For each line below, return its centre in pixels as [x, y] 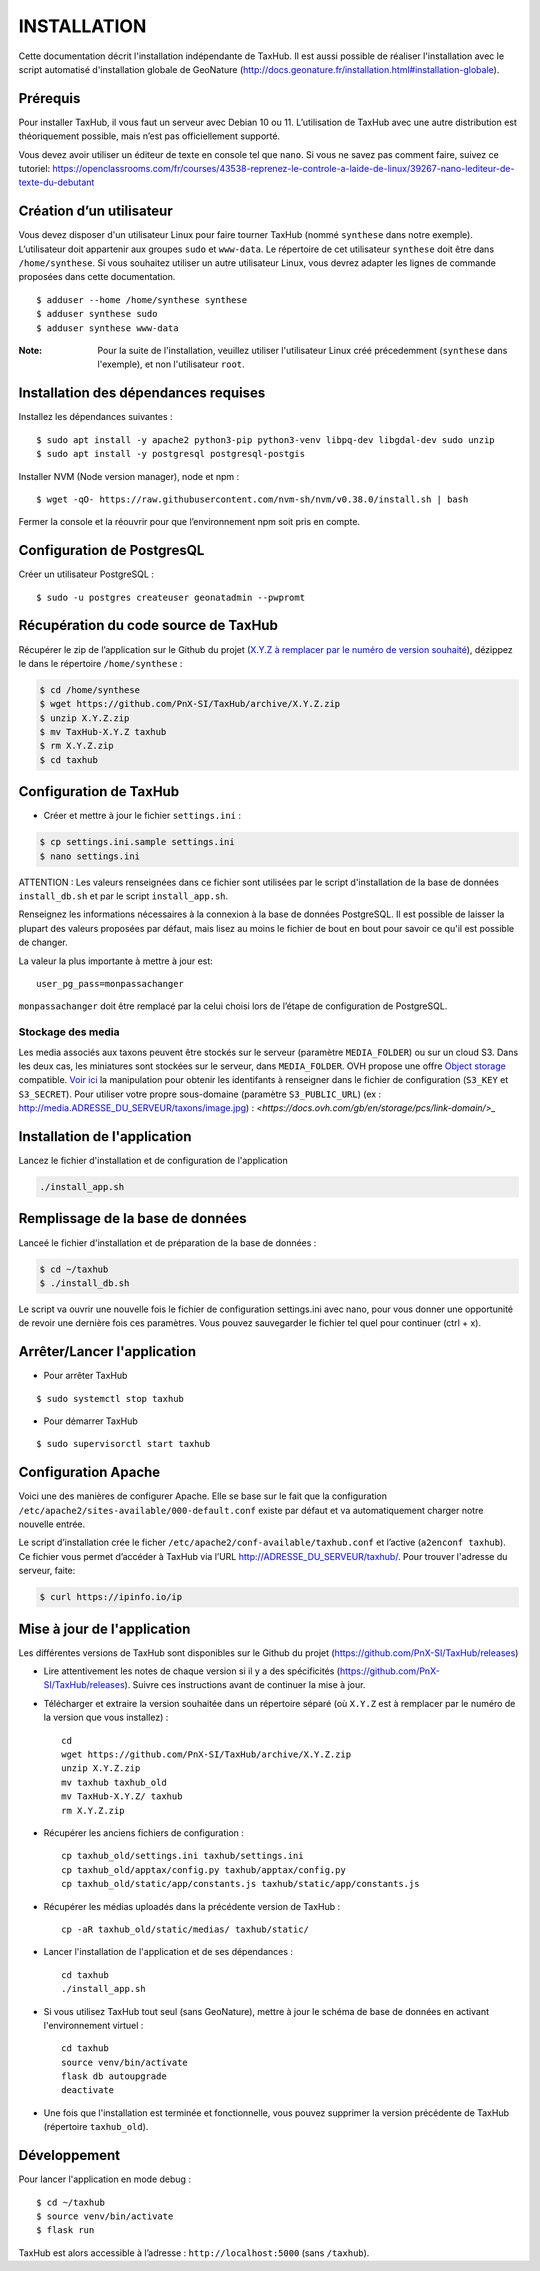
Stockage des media [69, 1032]
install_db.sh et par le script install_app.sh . [123, 896]
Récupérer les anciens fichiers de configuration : [144, 1832]
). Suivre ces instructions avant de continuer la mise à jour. [245, 1685]
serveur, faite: [47, 1571]
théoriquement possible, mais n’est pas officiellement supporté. [149, 136]
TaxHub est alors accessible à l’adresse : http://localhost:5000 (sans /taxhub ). [194, 2252]
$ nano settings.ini [89, 856]
